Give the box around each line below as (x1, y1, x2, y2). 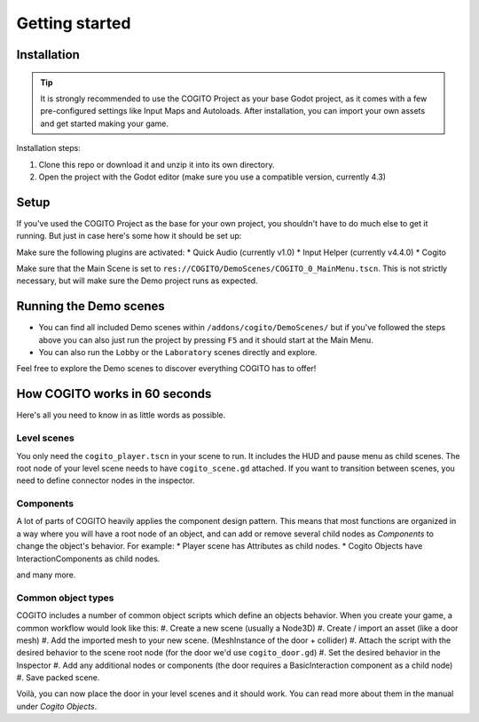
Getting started (16, 13, 131, 33)
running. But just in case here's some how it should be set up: (16, 231, 242, 242)
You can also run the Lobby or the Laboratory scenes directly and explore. (38, 347, 318, 358)
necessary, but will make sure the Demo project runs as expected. (16, 275, 258, 286)
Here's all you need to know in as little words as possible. (16, 409, 226, 421)
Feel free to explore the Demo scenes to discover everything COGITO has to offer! (16, 363, 317, 374)
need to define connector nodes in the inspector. (16, 475, 195, 486)
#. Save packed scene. (16, 672, 100, 683)
